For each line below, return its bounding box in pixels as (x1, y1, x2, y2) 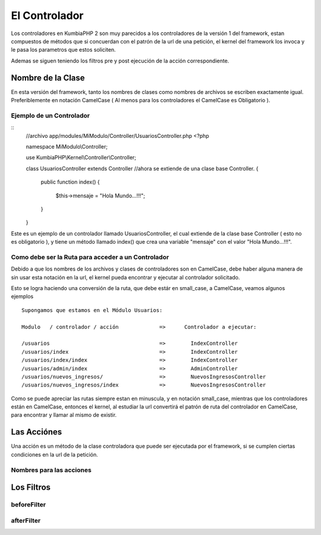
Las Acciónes (11, 427, 62, 437)
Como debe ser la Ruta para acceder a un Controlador (11, 253, 169, 261)
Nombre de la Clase (11, 73, 86, 83)
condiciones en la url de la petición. (11, 451, 98, 458)
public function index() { (40, 178, 100, 185)
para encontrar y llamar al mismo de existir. (11, 411, 117, 418)
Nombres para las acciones (11, 465, 92, 474)
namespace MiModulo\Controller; (26, 143, 108, 150)
